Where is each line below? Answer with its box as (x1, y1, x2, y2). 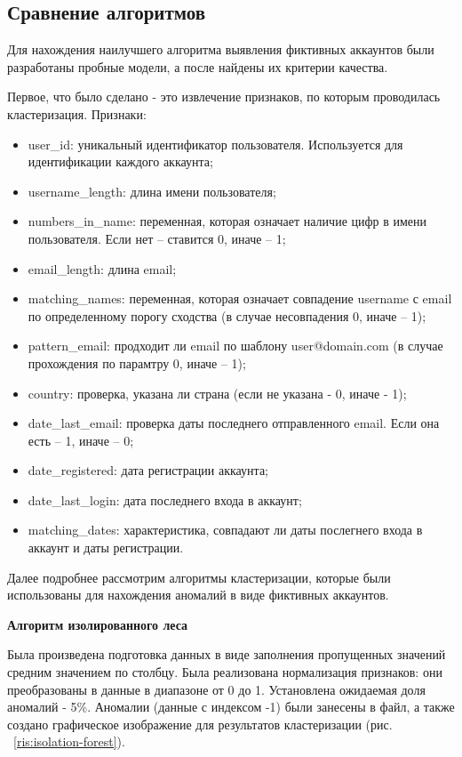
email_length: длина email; (28, 259, 177, 278)
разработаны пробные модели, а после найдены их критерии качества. (7, 57, 388, 76)
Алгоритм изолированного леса (7, 615, 188, 633)
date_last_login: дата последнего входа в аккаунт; (28, 490, 302, 509)
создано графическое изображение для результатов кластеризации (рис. (7, 714, 393, 733)
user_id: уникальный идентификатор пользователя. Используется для (28, 134, 403, 153)
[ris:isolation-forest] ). (13, 732, 125, 751)
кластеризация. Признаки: (7, 104, 147, 123)
